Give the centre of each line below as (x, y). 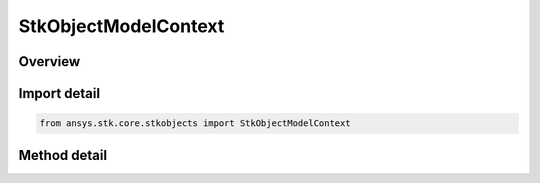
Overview (49, 61)
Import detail (59, 93)
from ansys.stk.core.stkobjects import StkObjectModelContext (195, 123)
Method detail (63, 155)
